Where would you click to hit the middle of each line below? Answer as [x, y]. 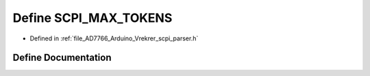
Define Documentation [62, 58]
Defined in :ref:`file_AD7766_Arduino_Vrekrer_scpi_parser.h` [114, 38]
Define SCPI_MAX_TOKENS [92, 18]
